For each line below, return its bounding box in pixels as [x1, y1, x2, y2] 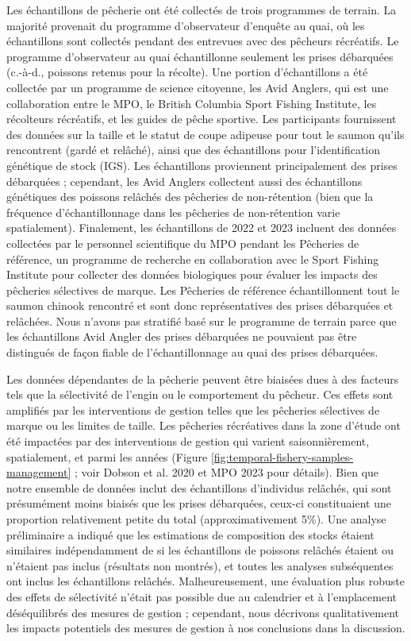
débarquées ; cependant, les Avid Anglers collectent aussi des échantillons [6, 172, 363, 189]
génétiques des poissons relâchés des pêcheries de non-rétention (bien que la [6, 188, 374, 205]
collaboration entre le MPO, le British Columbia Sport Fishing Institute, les [6, 95, 377, 111]
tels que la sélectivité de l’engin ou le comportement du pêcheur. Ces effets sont [6, 386, 394, 403]
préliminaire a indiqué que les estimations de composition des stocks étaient [6, 526, 375, 543]
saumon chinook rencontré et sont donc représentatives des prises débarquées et [6, 297, 394, 314]
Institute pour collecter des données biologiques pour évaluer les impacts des [6, 266, 378, 283]
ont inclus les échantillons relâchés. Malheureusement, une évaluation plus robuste [6, 573, 405, 589]
